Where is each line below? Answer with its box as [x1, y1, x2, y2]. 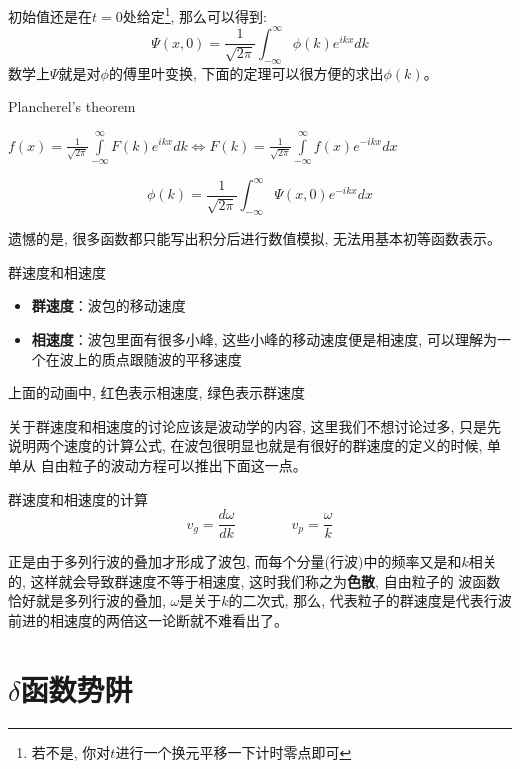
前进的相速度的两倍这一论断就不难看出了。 [8, 610, 288, 630]
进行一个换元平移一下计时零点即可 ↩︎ [115, 741, 352, 762]
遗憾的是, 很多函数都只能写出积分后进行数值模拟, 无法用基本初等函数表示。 [8, 228, 502, 249]
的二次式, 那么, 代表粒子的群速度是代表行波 [228, 590, 512, 611]
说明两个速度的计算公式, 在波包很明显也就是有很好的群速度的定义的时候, [8, 435, 483, 456]
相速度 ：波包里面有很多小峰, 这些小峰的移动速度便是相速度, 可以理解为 [31, 329, 497, 349]
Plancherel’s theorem [8, 96, 136, 117]
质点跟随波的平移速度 [101, 348, 242, 369]
